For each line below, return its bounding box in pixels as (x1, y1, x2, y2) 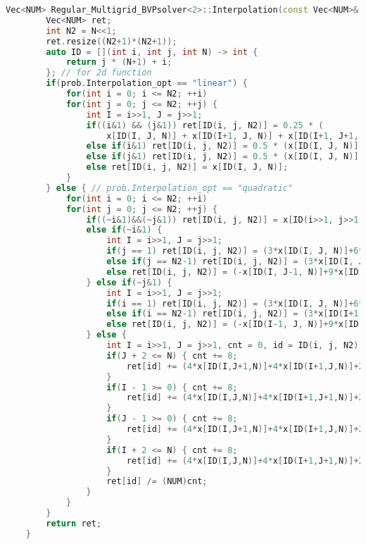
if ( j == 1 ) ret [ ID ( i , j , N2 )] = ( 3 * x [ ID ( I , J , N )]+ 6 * (106, 246, 364, 256)
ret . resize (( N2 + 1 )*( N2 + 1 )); (46, 36, 177, 47)
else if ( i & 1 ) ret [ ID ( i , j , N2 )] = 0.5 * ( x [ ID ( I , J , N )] (86, 141, 359, 152)
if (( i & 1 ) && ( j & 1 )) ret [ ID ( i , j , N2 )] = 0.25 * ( (86, 120, 324, 130)
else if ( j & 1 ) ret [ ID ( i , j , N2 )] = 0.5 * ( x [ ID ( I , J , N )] (86, 152, 359, 162)
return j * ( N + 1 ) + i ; (65, 57, 172, 68)
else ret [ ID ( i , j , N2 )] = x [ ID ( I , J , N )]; (86, 162, 289, 173)
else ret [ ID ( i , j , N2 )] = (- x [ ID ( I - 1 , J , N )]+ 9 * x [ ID (106, 319, 359, 330)
